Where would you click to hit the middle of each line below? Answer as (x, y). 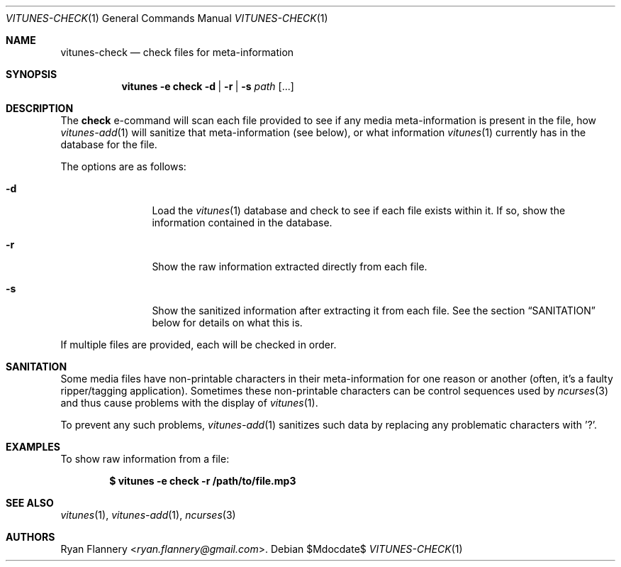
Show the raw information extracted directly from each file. (290, 266)
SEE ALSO (30, 503)
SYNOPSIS (32, 74)
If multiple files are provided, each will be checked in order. (198, 345)
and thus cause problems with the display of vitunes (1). (189, 403)
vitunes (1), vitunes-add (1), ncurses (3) (148, 515)
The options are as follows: (123, 166)
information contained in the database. (242, 222)
